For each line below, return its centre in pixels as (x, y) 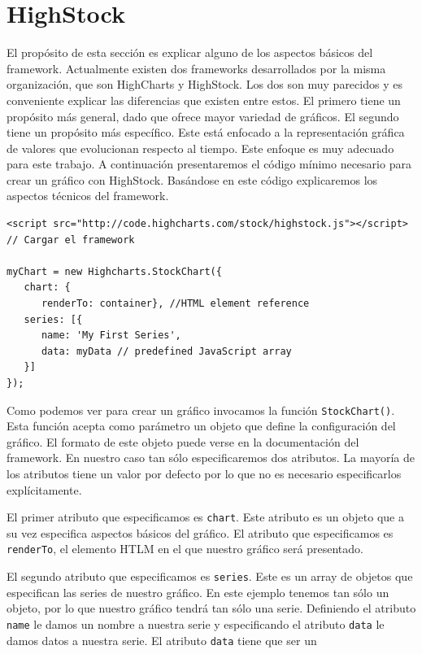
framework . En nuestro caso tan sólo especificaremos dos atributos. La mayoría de (211, 458)
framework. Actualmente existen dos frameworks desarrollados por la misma (196, 68)
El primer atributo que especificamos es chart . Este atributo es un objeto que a (206, 517)
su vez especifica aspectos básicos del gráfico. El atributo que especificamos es (200, 532)
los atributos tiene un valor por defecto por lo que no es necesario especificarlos (204, 474)
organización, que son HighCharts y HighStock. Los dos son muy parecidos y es (204, 84)
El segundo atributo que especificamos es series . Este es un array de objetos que (210, 576)
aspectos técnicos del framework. (88, 196)
